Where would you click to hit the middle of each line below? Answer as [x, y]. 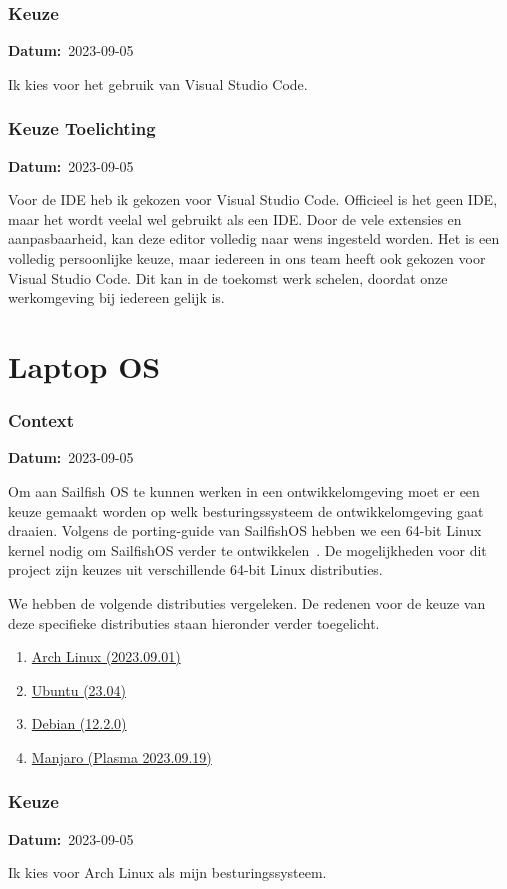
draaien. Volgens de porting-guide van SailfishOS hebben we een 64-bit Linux [245, 530]
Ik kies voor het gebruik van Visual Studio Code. [158, 83]
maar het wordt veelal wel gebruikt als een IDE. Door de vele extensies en [235, 218]
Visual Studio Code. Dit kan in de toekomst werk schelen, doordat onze [228, 277]
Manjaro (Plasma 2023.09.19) [121, 756]
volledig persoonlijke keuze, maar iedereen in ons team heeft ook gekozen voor [247, 258]
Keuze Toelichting [82, 128]
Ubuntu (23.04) [78, 689]
